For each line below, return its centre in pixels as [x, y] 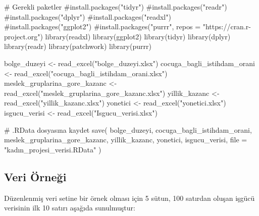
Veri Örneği [35, 176]
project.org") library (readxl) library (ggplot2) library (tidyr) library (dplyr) [117, 36]
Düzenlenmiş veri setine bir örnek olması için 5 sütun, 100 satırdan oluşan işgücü [129, 198]
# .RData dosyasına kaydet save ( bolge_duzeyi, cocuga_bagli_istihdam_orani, [128, 129]
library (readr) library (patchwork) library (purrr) [78, 46]
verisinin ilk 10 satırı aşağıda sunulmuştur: [70, 208]
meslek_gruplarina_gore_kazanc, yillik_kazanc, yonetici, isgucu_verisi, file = [126, 140]
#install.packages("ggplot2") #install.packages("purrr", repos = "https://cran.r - [127, 26]
